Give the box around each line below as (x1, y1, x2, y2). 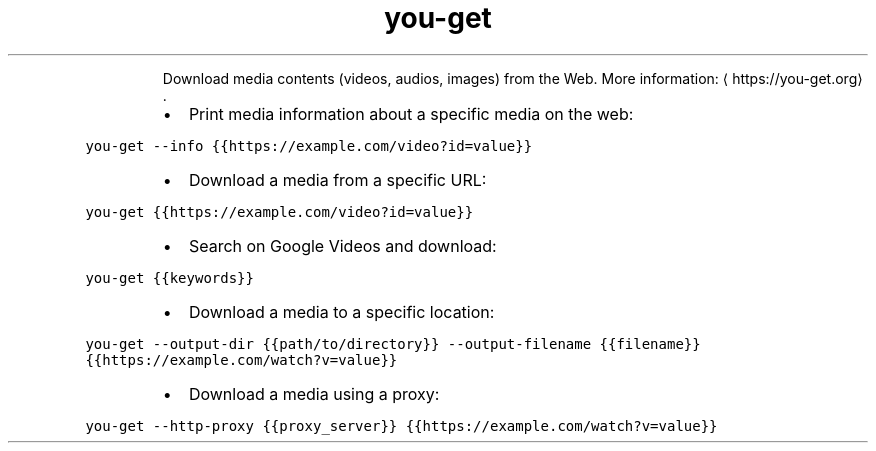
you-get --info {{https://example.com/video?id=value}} (85, 137, 533, 154)
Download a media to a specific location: (188, 301, 495, 322)
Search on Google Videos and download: (188, 235, 497, 256)
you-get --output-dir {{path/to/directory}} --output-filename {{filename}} (85, 335, 701, 352)
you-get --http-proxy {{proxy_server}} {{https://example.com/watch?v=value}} (85, 417, 718, 434)
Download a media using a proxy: (188, 383, 440, 404)
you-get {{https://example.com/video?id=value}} (85, 203, 474, 220)
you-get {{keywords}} (85, 269, 254, 286)
